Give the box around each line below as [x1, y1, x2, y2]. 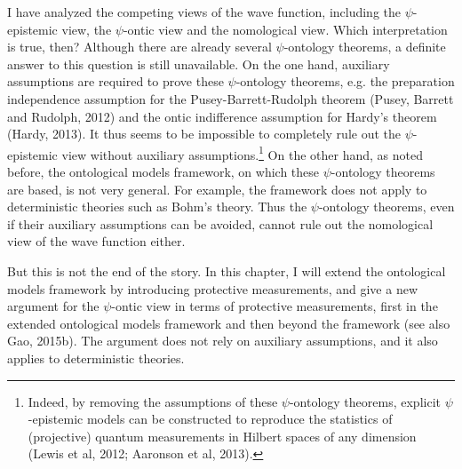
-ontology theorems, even [318, 197, 455, 216]
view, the [61, 20, 112, 38]
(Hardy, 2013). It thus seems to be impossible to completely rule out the [7, 124, 401, 143]
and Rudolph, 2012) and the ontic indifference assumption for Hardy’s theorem [7, 107, 437, 125]
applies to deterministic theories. [7, 348, 185, 367]
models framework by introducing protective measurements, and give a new [7, 279, 418, 298]
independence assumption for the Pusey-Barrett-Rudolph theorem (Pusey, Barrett [7, 89, 454, 107]
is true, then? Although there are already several [7, 37, 272, 56]
